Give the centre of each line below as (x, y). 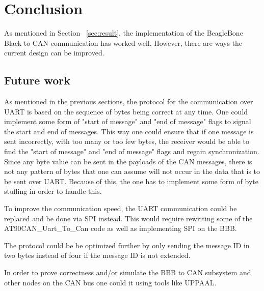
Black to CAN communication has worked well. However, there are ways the (123, 42)
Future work (37, 80)
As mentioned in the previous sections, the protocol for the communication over (129, 101)
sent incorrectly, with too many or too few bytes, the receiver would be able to (127, 141)
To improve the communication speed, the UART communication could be (121, 208)
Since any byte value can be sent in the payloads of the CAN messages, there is (128, 161)
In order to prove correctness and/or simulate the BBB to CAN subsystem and (128, 272)
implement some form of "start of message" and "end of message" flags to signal (128, 121)
